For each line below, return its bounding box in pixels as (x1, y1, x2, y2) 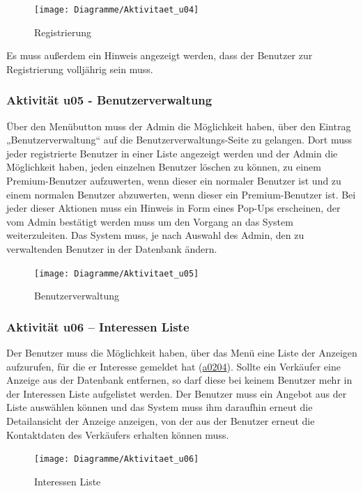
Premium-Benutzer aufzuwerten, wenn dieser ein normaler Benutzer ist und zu (6, 173, 341, 188)
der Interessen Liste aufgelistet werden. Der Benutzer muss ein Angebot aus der (6, 386, 347, 400)
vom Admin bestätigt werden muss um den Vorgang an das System (6, 214, 293, 228)
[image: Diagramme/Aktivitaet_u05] (34, 268, 199, 279)
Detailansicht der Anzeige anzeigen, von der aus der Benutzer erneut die (6, 414, 315, 428)
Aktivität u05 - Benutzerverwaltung (6, 91, 213, 109)
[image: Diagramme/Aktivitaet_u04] (34, 5, 199, 15)
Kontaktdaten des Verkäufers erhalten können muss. (6, 427, 229, 442)
